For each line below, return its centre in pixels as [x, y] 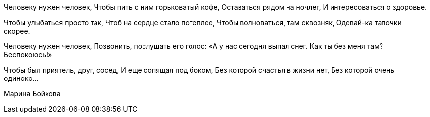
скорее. [17, 31]
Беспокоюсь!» [28, 55]
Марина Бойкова [32, 94]
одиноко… [21, 78]
